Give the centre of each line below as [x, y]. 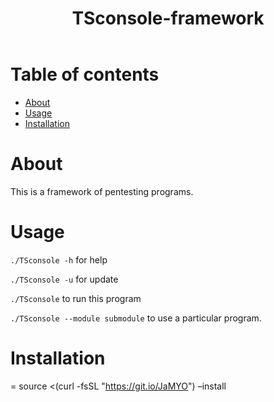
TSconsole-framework [168, 18]
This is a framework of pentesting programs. [102, 191]
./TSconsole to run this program [76, 298]
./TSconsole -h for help [59, 259]
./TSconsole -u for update [64, 279]
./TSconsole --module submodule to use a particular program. [136, 318]
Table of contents [85, 74]
